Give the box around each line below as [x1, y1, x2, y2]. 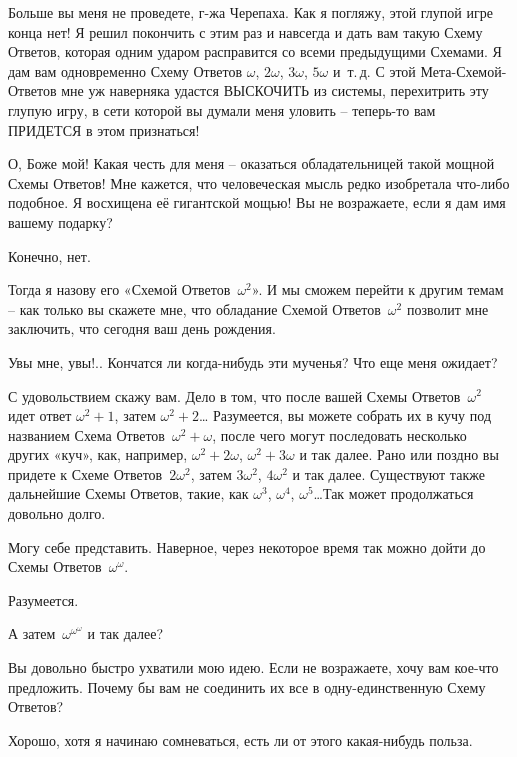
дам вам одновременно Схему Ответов [8, 60, 243, 81]
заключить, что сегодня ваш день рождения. [8, 318, 276, 339]
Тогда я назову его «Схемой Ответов [8, 279, 231, 300]
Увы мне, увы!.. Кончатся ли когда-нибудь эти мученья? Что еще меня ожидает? [8, 351, 498, 372]
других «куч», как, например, [8, 444, 188, 465]
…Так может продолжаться [313, 483, 474, 504]
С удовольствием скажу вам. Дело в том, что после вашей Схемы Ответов [8, 385, 461, 406]
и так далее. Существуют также [292, 463, 485, 484]
